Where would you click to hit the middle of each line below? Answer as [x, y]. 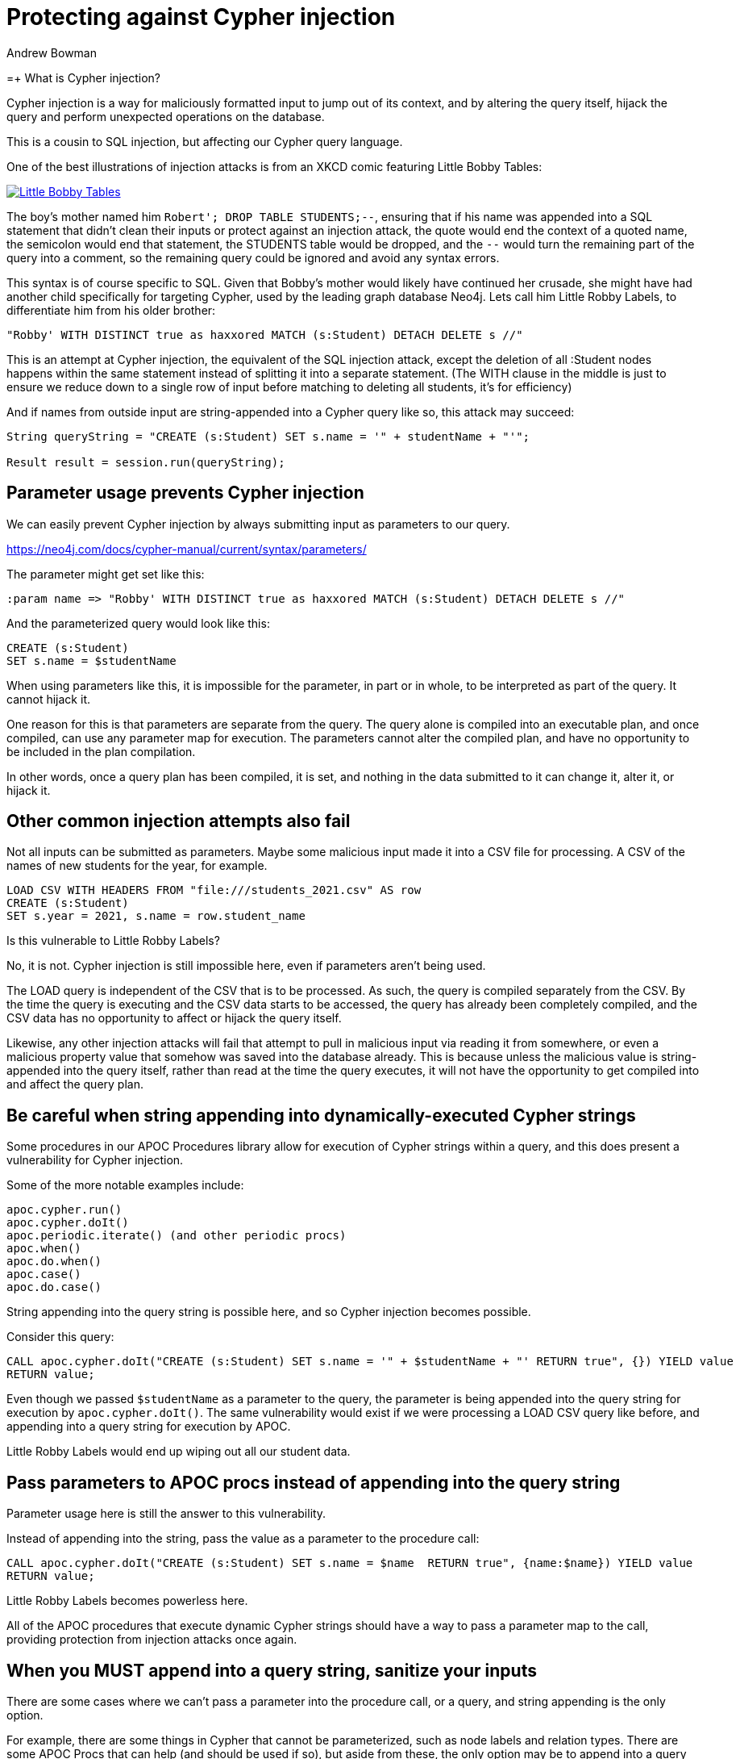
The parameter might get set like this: [106, 574]
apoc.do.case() [54, 1287]
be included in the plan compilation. [101, 751]
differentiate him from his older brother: [111, 310]
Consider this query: [60, 1337]
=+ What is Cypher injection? [83, 77]
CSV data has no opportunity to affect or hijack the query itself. [174, 1018]
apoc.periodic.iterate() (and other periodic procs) [177, 1236]
